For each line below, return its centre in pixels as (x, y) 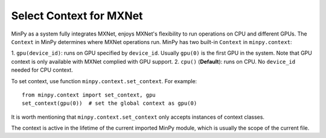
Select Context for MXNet (77, 16)
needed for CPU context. (42, 70)
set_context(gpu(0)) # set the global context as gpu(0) (110, 103)
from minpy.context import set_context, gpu (89, 95)
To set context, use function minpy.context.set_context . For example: (104, 81)
